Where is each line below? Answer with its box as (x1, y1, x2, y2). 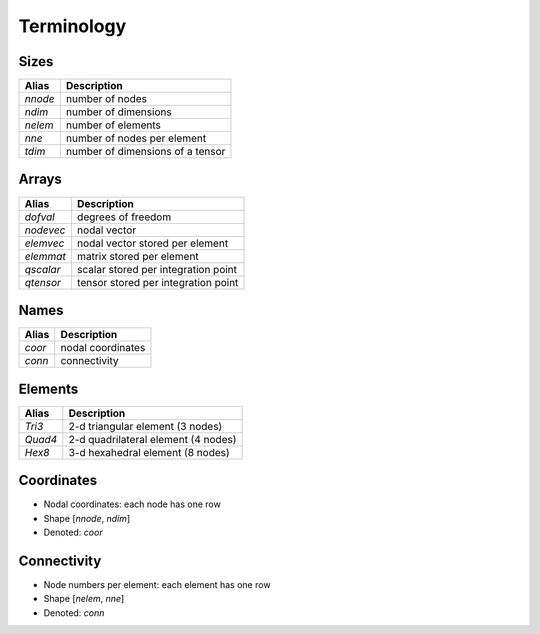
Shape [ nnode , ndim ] (43, 512, 131, 524)
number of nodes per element (65, 131, 207, 145)
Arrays (18, 171, 62, 188)
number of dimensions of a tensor (65, 145, 226, 159)
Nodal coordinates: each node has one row (43, 498, 222, 510)
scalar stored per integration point (76, 262, 238, 276)
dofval (24, 210, 55, 224)
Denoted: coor (43, 526, 104, 538)
